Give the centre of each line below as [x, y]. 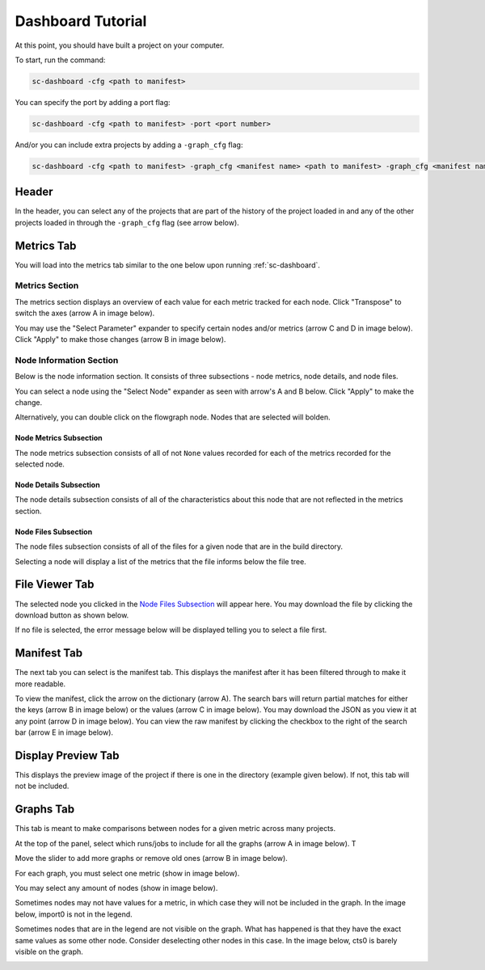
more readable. [40, 684]
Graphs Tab [45, 810]
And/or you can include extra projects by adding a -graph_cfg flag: [129, 145]
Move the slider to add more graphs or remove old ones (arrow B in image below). [152, 858]
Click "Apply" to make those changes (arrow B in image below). [120, 339]
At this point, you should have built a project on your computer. [120, 45]
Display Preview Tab [67, 755]
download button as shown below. [72, 615]
